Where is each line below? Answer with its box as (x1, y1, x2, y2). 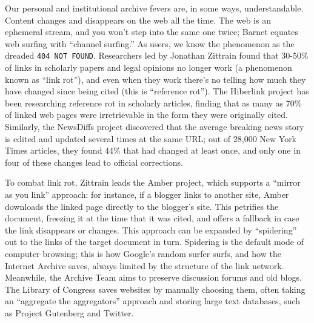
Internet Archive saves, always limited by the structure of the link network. (5, 259, 284, 272)
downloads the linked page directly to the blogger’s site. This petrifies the (5, 200, 279, 212)
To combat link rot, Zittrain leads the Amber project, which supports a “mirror (5, 176, 301, 189)
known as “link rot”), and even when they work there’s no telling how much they (5, 73, 306, 85)
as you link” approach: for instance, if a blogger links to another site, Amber (5, 188, 289, 200)
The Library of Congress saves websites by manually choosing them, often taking (5, 282, 306, 295)
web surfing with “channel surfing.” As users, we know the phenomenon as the (5, 37, 295, 50)
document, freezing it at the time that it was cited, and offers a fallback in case (5, 212, 299, 224)
